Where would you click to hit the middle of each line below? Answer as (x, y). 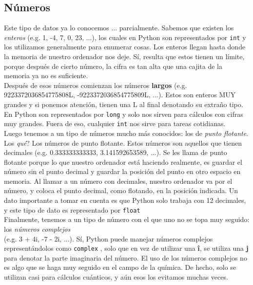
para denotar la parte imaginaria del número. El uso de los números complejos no (126, 257)
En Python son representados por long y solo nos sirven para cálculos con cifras (124, 114)
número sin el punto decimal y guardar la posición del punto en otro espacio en (122, 171)
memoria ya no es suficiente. (46, 76)
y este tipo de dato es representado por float (72, 209)
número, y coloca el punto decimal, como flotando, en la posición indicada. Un (121, 190)
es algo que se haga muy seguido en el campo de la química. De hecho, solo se (120, 267)
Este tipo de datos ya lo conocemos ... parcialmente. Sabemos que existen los (119, 28)
